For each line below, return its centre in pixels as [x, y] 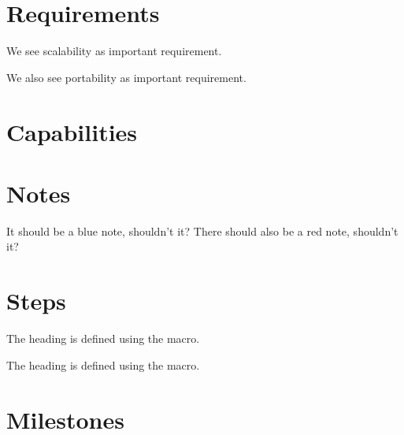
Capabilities [72, 131]
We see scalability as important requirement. [114, 51]
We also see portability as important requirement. [126, 77]
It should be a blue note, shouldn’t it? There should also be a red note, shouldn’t [202, 231]
